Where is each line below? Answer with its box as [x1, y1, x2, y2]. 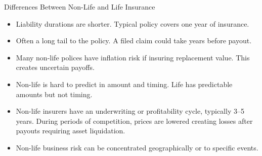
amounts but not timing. [16, 89, 93, 99]
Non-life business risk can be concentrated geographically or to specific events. [16, 142, 258, 152]
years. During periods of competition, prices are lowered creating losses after [16, 115, 253, 126]
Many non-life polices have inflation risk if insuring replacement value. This [16, 52, 250, 62]
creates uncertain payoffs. [16, 62, 95, 72]
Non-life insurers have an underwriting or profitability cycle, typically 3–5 [16, 106, 244, 116]
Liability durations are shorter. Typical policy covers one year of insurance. [16, 18, 249, 29]
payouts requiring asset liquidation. [16, 125, 125, 136]
